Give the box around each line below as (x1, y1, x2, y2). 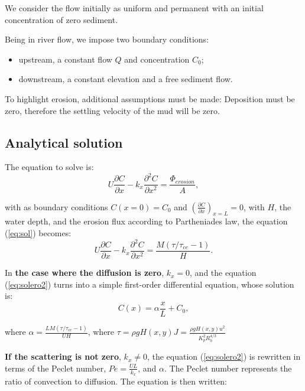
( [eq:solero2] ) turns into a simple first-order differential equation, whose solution (5, 278, 294, 290)
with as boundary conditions (5, 200, 108, 213)
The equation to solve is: (5, 161, 94, 173)
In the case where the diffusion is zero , (5, 266, 164, 279)
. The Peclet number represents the (164, 361, 292, 374)
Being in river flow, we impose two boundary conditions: (5, 33, 209, 45)
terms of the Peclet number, (5, 361, 106, 374)
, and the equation (190, 266, 257, 279)
